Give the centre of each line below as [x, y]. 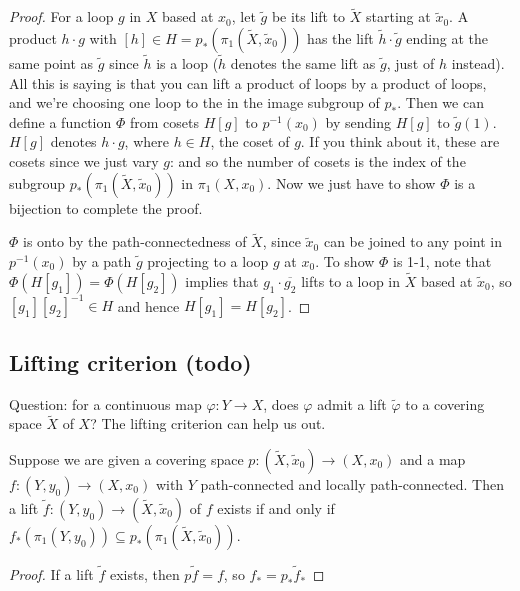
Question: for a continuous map [105, 403]
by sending [358, 121]
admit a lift [352, 403]
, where [146, 141]
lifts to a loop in [350, 280]
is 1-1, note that [442, 261]
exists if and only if [276, 507]
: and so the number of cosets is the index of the [317, 161]
